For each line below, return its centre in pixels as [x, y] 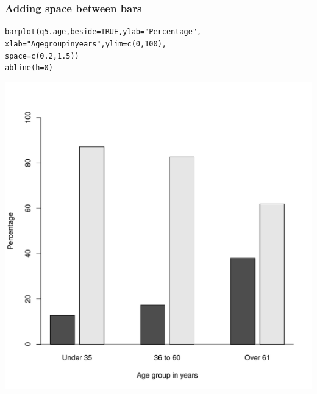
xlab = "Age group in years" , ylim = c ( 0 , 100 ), [86, 44]
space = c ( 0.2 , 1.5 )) [42, 56]
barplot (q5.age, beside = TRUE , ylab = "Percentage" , [103, 32]
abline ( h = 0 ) [29, 68]
